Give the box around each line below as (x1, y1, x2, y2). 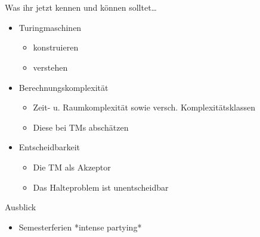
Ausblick (5, 201, 36, 213)
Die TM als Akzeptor (33, 160, 111, 173)
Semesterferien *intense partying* (18, 220, 142, 233)
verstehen (33, 61, 68, 73)
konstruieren (33, 41, 79, 53)
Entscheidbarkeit (18, 141, 81, 153)
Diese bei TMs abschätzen (33, 121, 129, 133)
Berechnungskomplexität (18, 81, 109, 93)
